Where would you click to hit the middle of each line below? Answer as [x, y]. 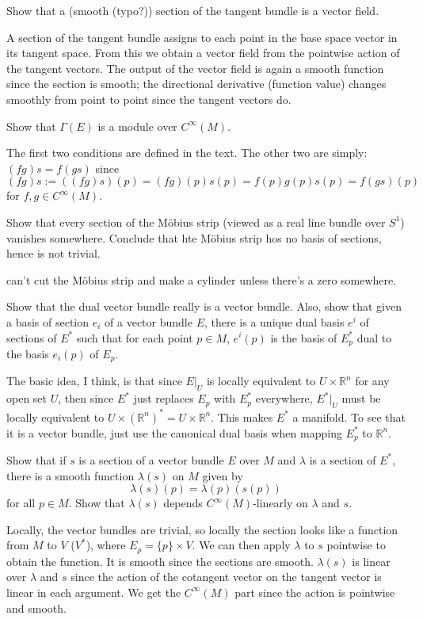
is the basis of [304, 337]
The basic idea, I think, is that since [94, 381]
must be [361, 398]
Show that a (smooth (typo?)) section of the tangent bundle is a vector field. [193, 10]
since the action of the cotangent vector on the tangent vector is [226, 577]
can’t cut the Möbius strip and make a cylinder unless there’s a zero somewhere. [202, 279]
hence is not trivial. [53, 253]
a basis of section [48, 321]
